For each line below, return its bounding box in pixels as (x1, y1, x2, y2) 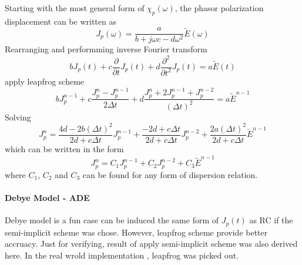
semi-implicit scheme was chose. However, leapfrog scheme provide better (5, 226, 268, 238)
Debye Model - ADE (5, 191, 90, 203)
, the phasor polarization (175, 2, 264, 14)
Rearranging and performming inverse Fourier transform (5, 43, 207, 55)
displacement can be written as (5, 15, 116, 27)
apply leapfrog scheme (5, 75, 85, 87)
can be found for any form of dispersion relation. (82, 168, 258, 180)
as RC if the (249, 214, 293, 226)
